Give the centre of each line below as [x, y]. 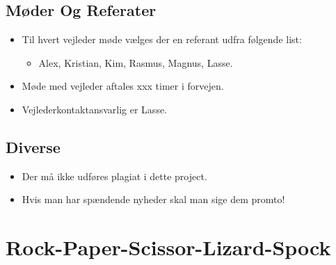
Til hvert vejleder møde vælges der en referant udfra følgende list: [162, 39]
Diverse [33, 146]
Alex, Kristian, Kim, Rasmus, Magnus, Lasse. [136, 62]
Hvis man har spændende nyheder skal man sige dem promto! [153, 199]
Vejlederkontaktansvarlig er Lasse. [95, 109]
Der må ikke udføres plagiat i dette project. [114, 176]
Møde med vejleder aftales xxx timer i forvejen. [123, 86]
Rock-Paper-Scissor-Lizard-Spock [168, 247]
